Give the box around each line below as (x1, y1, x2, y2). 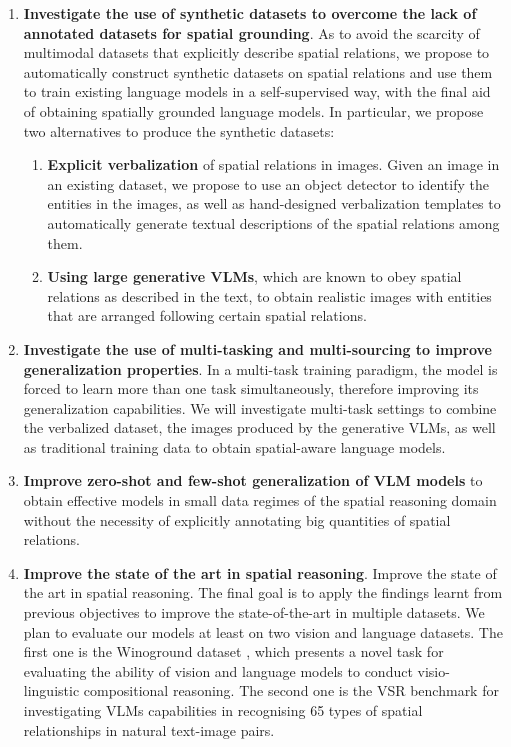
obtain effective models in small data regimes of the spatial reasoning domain (23, 490, 497, 511)
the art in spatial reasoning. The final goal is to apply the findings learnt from (23, 582, 503, 603)
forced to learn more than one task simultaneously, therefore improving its (23, 378, 479, 399)
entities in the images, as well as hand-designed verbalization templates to (47, 193, 501, 214)
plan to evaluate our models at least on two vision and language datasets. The (23, 621, 503, 642)
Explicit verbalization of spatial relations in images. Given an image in (47, 154, 500, 175)
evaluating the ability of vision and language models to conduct (23, 660, 413, 681)
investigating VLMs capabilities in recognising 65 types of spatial (23, 700, 423, 720)
